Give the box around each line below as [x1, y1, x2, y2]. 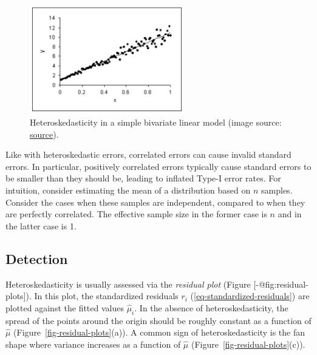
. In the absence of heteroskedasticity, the [134, 301, 288, 314]
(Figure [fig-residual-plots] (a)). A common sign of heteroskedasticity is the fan [13, 326, 305, 339]
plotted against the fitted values [5, 301, 124, 314]
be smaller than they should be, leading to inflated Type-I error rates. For [5, 172, 281, 184]
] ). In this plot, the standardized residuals [23, 289, 179, 302]
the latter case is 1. [5, 219, 77, 232]
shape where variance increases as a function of [5, 337, 181, 350]
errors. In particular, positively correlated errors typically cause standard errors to [5, 160, 312, 172]
